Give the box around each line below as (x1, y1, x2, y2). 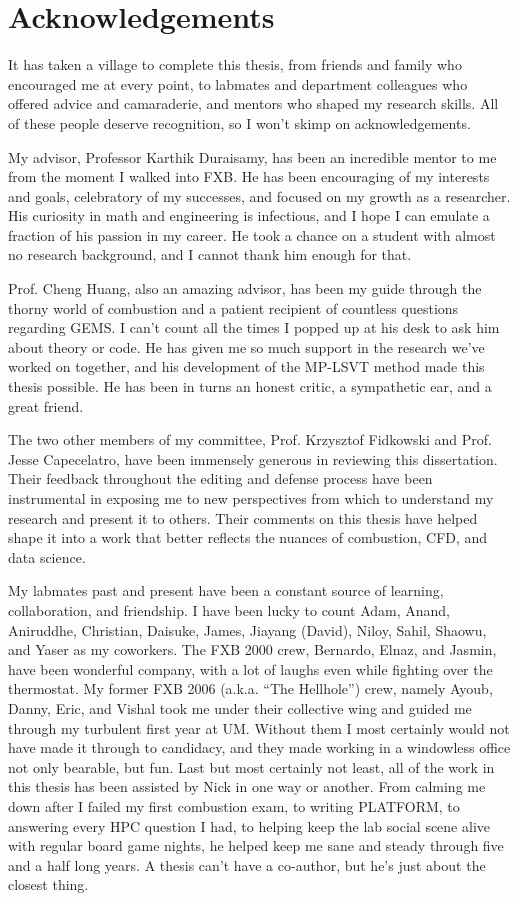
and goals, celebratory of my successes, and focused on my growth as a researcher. (8, 185, 511, 206)
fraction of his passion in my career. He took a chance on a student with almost (8, 224, 496, 245)
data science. (8, 546, 86, 567)
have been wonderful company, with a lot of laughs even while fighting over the (8, 658, 493, 679)
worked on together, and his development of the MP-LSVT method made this (8, 356, 485, 377)
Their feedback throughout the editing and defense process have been (8, 468, 433, 489)
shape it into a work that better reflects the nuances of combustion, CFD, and (8, 527, 488, 548)
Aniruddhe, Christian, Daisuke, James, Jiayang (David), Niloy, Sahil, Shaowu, (8, 619, 487, 640)
